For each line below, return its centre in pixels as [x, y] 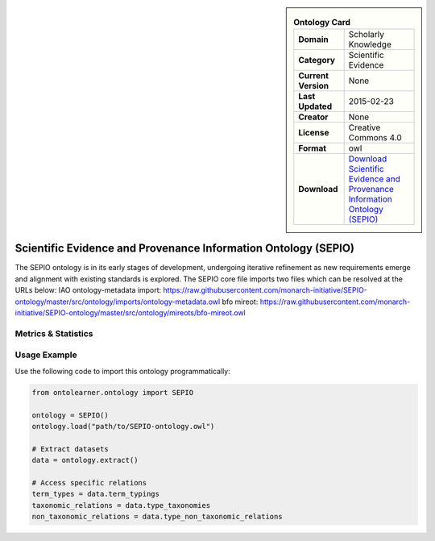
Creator [313, 117]
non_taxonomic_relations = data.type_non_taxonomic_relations [157, 517]
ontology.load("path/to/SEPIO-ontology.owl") [123, 426]
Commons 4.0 [375, 138]
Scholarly [367, 35]
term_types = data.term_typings [96, 494]
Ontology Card [322, 23]
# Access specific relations [89, 483]
